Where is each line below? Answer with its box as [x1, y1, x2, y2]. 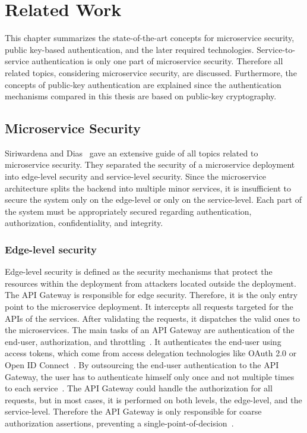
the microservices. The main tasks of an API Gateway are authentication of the [5, 324, 295, 336]
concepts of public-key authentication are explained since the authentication [5, 78, 281, 90]
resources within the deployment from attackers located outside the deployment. [5, 277, 296, 289]
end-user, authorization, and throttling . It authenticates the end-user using [5, 335, 281, 347]
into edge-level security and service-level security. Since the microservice [5, 170, 266, 183]
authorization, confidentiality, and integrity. [5, 216, 163, 229]
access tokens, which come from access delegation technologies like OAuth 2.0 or [5, 347, 297, 359]
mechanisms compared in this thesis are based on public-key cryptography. [5, 90, 277, 102]
